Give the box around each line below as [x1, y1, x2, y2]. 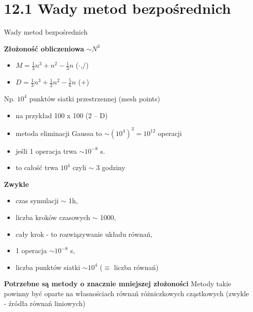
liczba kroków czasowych [15, 212, 90, 223]
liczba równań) [114, 262, 159, 272]
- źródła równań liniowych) [4, 298, 85, 308]
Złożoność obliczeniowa [4, 43, 84, 53]
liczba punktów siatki [15, 262, 81, 272]
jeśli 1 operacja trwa [15, 145, 77, 156]
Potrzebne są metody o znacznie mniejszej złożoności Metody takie [4, 278, 231, 289]
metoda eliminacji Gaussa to [15, 128, 102, 138]
